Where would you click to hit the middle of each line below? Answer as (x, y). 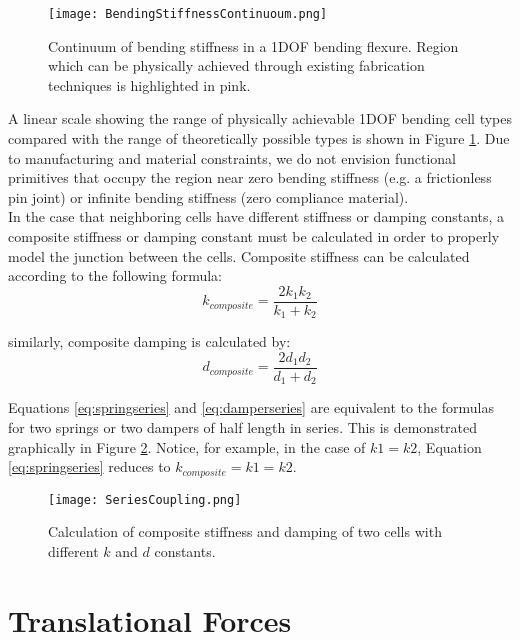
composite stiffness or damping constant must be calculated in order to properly (254, 236)
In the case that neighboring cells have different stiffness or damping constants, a (256, 216)
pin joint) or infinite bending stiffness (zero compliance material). (208, 196)
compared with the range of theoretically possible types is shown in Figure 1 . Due (259, 138)
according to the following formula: (115, 275)
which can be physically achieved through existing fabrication (236, 65)
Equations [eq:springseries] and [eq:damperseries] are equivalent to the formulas (251, 407)
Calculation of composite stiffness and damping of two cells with (245, 531)
